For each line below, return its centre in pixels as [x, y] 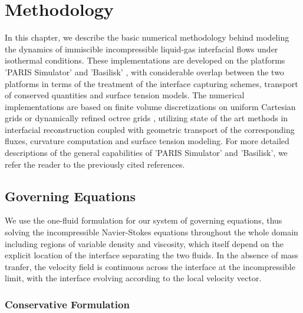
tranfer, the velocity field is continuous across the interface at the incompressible [150, 266]
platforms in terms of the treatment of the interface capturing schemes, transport [151, 83]
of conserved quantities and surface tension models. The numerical [125, 95]
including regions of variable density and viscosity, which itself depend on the [144, 243]
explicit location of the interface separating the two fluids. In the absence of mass [151, 255]
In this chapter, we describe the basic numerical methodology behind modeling [147, 37]
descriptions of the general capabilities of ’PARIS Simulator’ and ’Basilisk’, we [146, 153]
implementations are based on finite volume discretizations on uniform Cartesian [150, 106]
